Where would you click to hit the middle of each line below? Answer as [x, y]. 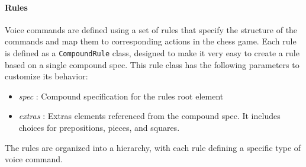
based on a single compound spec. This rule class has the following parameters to [152, 64]
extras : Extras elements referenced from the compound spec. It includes [149, 116]
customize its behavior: [46, 76]
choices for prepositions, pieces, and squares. [99, 128]
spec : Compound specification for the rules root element [121, 96]
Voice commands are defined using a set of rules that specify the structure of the [151, 29]
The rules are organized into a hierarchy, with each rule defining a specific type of [153, 147]
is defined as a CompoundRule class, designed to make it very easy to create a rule [152, 52]
